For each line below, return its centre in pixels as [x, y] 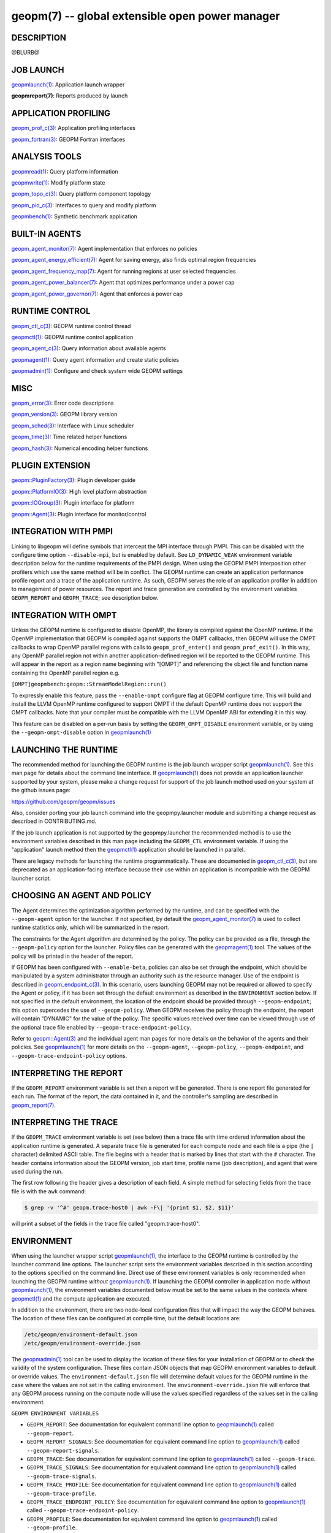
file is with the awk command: [49, 1191]
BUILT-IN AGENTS [46, 234]
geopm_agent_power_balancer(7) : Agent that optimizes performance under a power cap [123, 283]
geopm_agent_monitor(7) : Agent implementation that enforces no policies [104, 249]
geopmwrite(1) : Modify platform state [58, 182]
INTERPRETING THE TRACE [65, 1122]
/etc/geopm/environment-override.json [82, 1343]
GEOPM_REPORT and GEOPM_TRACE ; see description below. [85, 597]
